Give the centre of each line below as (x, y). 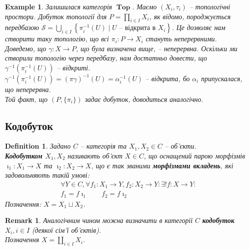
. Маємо (144, 6)
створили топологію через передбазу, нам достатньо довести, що (106, 58)
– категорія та (103, 146)
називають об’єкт (95, 155)
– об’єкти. (180, 146)
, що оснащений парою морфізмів (195, 155)
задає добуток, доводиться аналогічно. (144, 99)
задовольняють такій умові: (47, 175)
